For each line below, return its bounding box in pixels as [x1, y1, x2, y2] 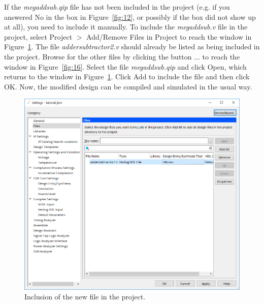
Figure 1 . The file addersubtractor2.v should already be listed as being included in [4, 41, 260, 52]
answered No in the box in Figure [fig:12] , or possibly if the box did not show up [4, 11, 256, 22]
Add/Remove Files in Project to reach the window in [86, 31, 252, 42]
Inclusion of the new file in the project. [24, 291, 146, 302]
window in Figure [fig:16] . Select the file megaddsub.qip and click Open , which [4, 61, 247, 72]
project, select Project [4, 31, 73, 42]
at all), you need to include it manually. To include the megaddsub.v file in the [4, 21, 248, 32]
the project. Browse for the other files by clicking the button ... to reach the [4, 51, 240, 62]
